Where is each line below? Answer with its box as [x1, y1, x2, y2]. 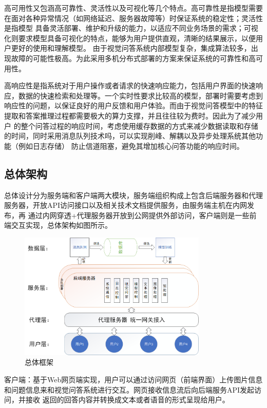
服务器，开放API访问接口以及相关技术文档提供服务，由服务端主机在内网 [4, 200, 247, 210]
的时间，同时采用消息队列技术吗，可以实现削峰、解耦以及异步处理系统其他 [4, 130, 256, 141]
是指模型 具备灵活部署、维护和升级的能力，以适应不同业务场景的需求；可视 [4, 23, 258, 33]
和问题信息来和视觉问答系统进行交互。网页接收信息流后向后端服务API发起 [4, 384, 255, 395]
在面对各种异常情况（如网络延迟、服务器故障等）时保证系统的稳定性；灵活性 [4, 12, 263, 23]
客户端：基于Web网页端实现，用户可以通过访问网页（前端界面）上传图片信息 [4, 374, 263, 385]
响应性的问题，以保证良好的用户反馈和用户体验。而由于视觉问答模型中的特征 [4, 100, 263, 111]
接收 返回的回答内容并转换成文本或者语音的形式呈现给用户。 [25, 394, 230, 405]
